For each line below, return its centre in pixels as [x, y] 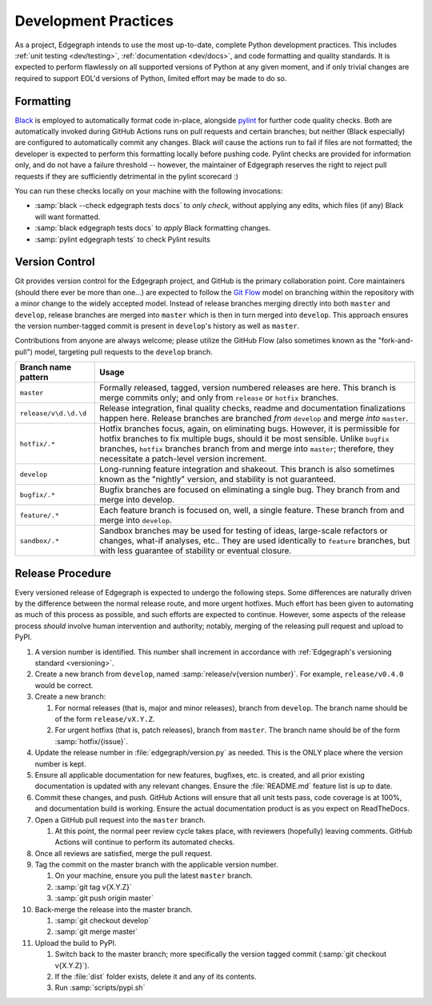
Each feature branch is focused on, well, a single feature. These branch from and [252, 511]
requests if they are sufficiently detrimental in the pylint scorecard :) [127, 176]
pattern [34, 378]
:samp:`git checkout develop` [103, 921]
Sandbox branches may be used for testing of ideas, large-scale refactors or [243, 531]
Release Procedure [63, 573]
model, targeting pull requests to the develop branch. [124, 351]
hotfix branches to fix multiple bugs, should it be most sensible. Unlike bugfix [244, 438]
